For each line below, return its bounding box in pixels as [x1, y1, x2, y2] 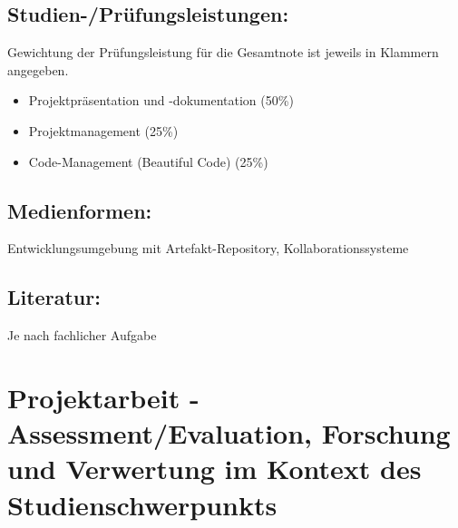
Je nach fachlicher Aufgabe [7, 326, 157, 345]
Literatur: [7, 283, 101, 311]
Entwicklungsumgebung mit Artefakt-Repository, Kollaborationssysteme [7, 239, 409, 258]
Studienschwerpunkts [7, 485, 278, 523]
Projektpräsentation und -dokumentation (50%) [28, 91, 294, 110]
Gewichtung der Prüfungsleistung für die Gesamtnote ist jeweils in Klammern [7, 43, 439, 62]
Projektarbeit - [7, 378, 200, 416]
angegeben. [7, 60, 69, 79]
